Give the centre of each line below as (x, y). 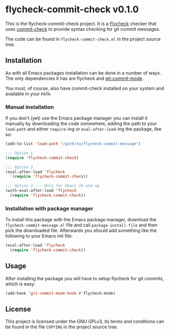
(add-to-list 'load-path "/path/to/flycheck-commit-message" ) (73, 144)
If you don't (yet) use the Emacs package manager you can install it (76, 118)
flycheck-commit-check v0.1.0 (72, 9)
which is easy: (20, 284)
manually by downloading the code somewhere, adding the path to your (81, 123)
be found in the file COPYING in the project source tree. (62, 327)
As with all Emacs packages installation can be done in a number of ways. (83, 73)
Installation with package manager (49, 208)
